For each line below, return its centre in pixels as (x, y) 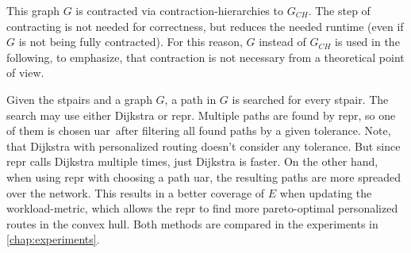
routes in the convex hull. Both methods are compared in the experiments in (192, 223)
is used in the (367, 42)
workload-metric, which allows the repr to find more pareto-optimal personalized (202, 208)
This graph (33, 10)
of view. (25, 73)
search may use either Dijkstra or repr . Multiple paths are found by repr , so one (201, 115)
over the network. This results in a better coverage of (136, 192)
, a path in (190, 99)
